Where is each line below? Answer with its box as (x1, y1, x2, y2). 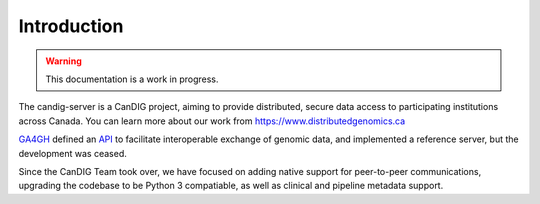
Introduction (18, 15, 124, 37)
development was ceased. (18, 147, 127, 159)
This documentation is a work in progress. (45, 73, 219, 85)
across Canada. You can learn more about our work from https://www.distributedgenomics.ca (18, 115, 406, 127)
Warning (45, 55, 82, 67)
